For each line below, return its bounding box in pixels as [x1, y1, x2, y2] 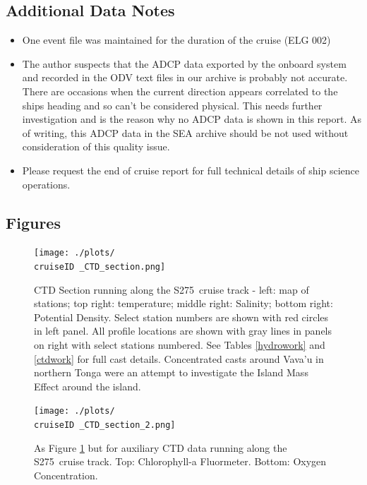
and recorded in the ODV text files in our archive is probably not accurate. [22, 70, 348, 85]
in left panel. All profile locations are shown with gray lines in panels [34, 323, 332, 338]
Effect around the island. [34, 378, 141, 393]
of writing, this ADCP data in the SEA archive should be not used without [22, 125, 349, 140]
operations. [22, 176, 71, 191]
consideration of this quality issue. [22, 139, 170, 154]
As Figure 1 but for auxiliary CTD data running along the [34, 440, 287, 455]
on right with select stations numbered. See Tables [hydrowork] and [34, 337, 325, 352]
